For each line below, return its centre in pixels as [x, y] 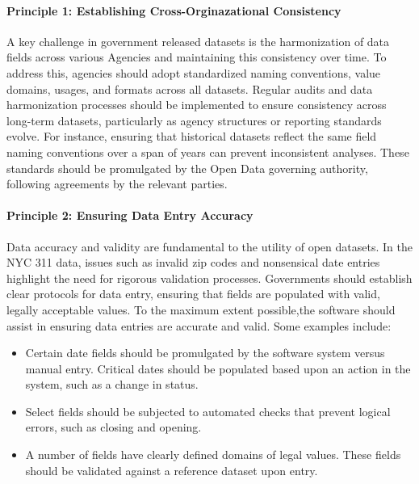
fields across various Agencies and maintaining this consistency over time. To [197, 57]
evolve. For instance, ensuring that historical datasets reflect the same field [192, 136]
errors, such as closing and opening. [113, 427]
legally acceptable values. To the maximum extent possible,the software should [201, 309]
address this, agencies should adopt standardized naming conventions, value [194, 72]
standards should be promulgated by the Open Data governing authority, [187, 168]
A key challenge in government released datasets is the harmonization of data [198, 41]
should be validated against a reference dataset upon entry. [172, 470]
